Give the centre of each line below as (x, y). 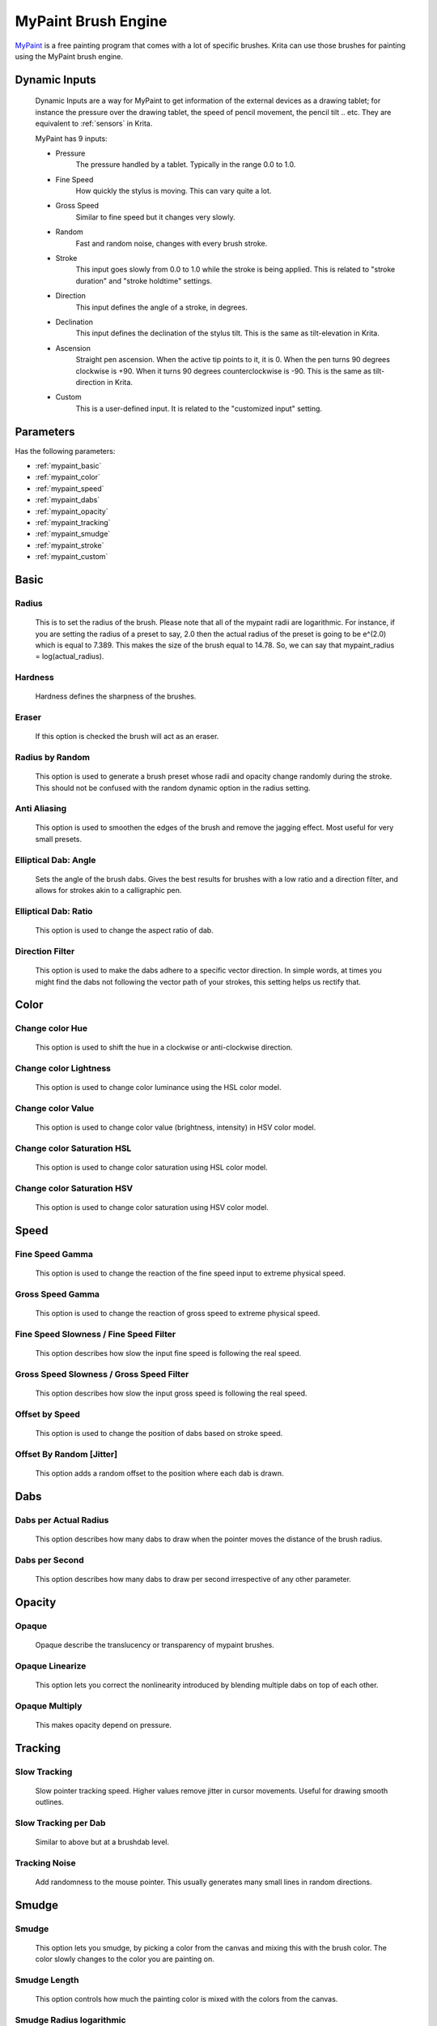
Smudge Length (47, 1980)
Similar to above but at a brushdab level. (102, 1842)
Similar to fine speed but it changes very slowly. (155, 217)
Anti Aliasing (41, 809)
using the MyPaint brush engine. (69, 56)
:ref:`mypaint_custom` (72, 557)
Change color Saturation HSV (74, 1189)
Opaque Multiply (49, 1706)
